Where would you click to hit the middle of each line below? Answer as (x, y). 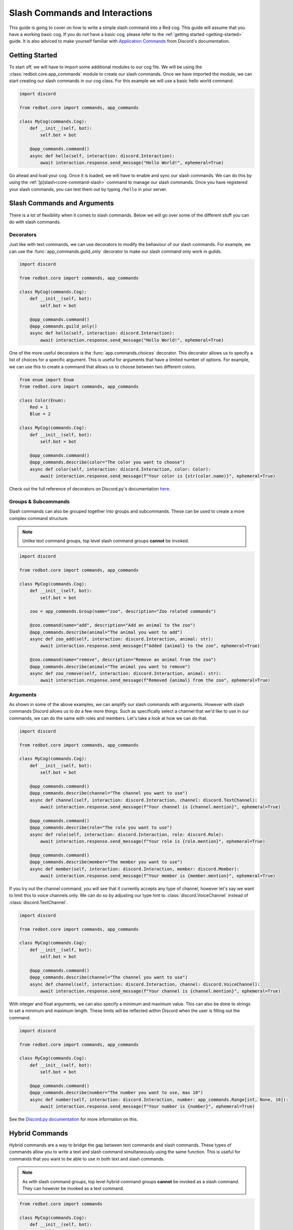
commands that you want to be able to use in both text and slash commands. (87, 1159)
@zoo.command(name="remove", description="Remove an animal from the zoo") (123, 660)
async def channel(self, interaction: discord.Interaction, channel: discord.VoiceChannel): (145, 984)
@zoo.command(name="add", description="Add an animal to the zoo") (113, 625)
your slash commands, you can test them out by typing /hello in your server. (88, 189)
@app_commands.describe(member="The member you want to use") (106, 862)
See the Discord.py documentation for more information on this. (74, 1119)
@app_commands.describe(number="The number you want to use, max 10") (117, 1093)
